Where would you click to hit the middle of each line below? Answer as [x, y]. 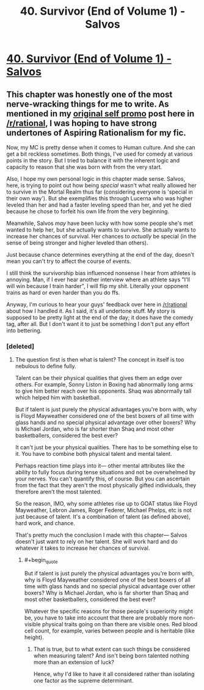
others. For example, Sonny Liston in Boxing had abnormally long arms [104, 385]
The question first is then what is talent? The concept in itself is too [100, 360]
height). [34, 637]
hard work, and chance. [45, 523]
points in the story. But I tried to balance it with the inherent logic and [93, 160]
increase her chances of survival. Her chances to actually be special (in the [101, 236]
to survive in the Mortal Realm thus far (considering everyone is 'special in [100, 192]
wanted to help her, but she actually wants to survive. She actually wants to [101, 230]
